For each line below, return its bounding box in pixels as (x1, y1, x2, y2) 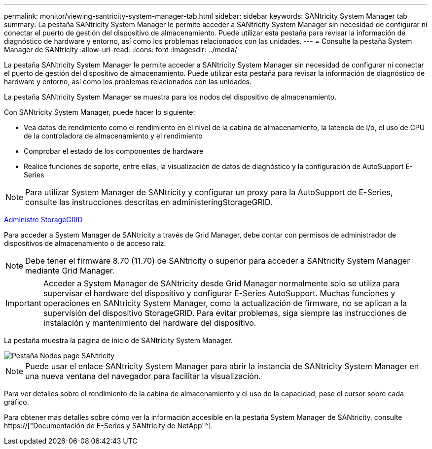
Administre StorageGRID (4, 215, 83, 224)
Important (5, 298, 41, 308)
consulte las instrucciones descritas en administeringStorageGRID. (25, 197, 273, 207)
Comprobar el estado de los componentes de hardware (24, 147, 204, 155)
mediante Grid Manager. (25, 266, 115, 276)
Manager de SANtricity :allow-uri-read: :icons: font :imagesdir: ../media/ (4, 45, 237, 54)
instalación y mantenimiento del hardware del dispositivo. (43, 318, 256, 328)
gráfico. (4, 398, 29, 406)
